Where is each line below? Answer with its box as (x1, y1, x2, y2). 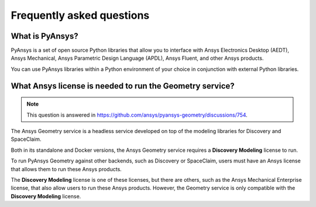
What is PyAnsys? (11, 31, 78, 41)
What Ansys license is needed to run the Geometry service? (11, 81, 235, 91)
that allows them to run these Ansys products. (11, 165, 122, 172)
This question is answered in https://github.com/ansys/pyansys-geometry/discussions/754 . (26, 111, 248, 118)
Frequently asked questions (11, 9, 150, 22)
